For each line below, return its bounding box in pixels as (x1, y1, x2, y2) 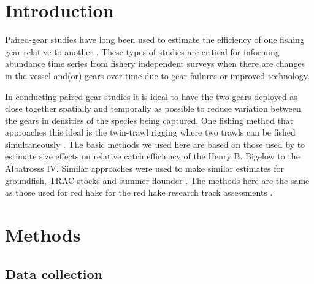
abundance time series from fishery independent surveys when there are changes (5, 57, 305, 70)
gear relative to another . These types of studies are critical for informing (5, 45, 280, 58)
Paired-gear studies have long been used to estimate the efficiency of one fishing (5, 33, 304, 46)
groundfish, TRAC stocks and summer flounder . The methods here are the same (5, 174, 310, 186)
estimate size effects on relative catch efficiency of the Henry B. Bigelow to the (5, 150, 300, 163)
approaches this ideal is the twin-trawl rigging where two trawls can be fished (5, 126, 296, 139)
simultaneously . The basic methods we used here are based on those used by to (5, 137, 305, 150)
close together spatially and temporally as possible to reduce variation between (5, 102, 301, 115)
